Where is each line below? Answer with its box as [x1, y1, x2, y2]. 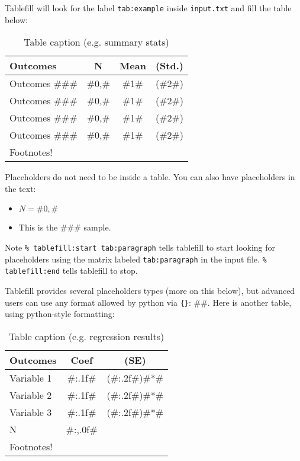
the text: [5, 182, 36, 194]
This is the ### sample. [18, 221, 111, 233]
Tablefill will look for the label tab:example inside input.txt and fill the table [5, 2, 292, 14]
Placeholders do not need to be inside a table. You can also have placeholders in [5, 171, 295, 183]
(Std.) [155, 59, 183, 73]
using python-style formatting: [5, 308, 115, 320]
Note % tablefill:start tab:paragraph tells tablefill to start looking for [5, 241, 276, 254]
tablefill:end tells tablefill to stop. [5, 264, 138, 277]
